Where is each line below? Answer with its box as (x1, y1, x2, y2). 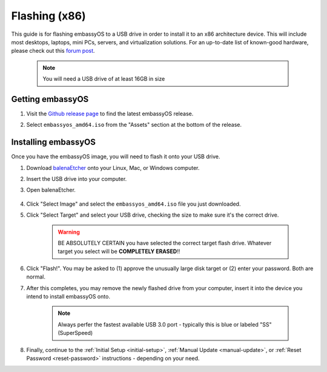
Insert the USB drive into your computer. (26, 175, 127, 183)
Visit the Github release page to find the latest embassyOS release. (26, 110, 194, 118)
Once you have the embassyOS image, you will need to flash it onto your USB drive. (11, 153, 220, 160)
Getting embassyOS (11, 94, 89, 104)
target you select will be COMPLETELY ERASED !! (58, 248, 180, 255)
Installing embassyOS (11, 137, 96, 147)
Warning (58, 228, 80, 235)
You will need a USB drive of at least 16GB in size (42, 75, 165, 83)
